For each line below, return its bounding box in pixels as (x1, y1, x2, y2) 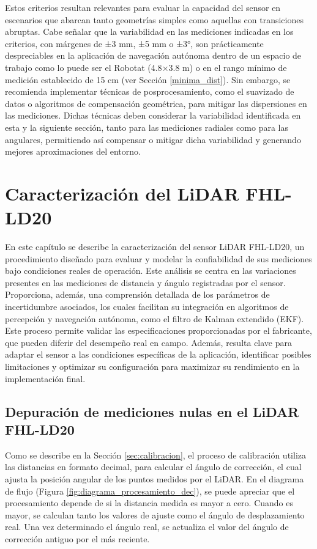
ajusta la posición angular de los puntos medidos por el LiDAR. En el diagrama (5, 472, 304, 485)
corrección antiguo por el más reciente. (5, 532, 150, 545)
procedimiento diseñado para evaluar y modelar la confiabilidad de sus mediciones (5, 252, 312, 265)
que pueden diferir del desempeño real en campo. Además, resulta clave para (5, 336, 293, 348)
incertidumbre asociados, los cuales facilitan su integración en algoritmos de (5, 300, 289, 312)
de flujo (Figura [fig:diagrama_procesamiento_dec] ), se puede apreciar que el (5, 484, 295, 497)
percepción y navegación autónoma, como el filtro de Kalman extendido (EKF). (5, 312, 304, 325)
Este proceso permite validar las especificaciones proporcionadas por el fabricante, (5, 324, 312, 337)
